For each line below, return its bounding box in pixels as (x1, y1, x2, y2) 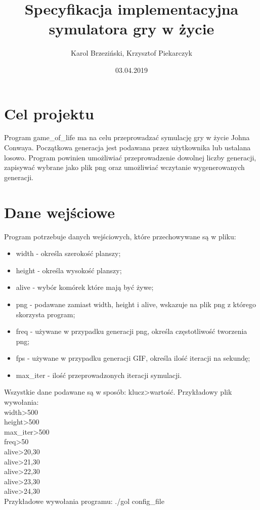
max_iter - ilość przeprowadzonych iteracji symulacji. (16, 369, 182, 380)
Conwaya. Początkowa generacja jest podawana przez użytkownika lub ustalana (4, 142, 251, 153)
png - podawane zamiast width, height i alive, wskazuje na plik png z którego (16, 299, 256, 309)
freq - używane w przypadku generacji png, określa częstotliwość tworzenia (16, 326, 247, 336)
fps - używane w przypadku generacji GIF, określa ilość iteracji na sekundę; (16, 353, 250, 363)
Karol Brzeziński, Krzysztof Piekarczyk (71, 48, 192, 58)
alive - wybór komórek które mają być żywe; (16, 282, 154, 292)
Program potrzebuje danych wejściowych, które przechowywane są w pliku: (4, 231, 236, 241)
